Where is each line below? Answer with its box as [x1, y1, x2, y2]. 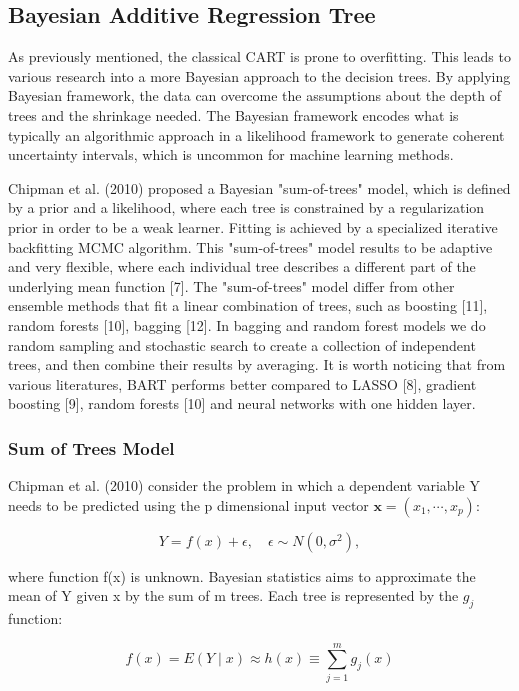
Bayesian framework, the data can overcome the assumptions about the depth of [8, 85, 501, 106]
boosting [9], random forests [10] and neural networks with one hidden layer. [8, 393, 476, 414]
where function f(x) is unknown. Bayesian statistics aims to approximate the [8, 565, 476, 586]
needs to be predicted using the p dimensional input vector [8, 494, 369, 515]
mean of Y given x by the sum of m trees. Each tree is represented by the [8, 585, 459, 606]
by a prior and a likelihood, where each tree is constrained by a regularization [8, 197, 485, 218]
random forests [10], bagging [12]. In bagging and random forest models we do [8, 314, 486, 335]
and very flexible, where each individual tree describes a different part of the [8, 256, 476, 277]
